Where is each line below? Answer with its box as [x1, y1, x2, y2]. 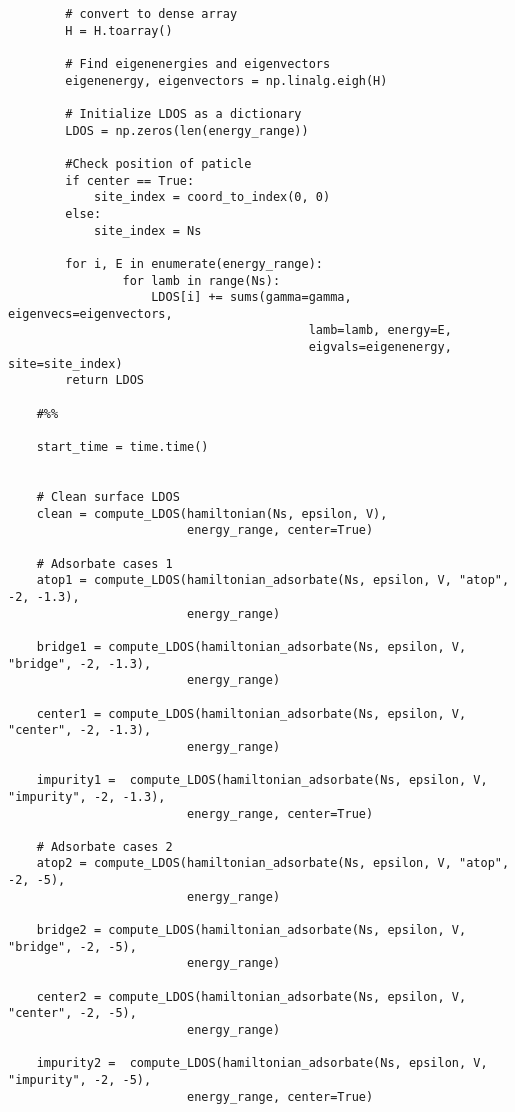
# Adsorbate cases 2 [36, 839, 173, 854]
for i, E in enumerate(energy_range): [65, 256, 323, 271]
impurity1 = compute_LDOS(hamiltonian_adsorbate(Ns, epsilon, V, [36, 773, 488, 788]
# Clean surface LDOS [36, 490, 180, 505]
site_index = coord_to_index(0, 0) [93, 190, 331, 205]
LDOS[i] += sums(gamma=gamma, [151, 290, 352, 305]
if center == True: [65, 173, 195, 188]
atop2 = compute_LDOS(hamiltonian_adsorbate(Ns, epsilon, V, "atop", [36, 856, 510, 871]
